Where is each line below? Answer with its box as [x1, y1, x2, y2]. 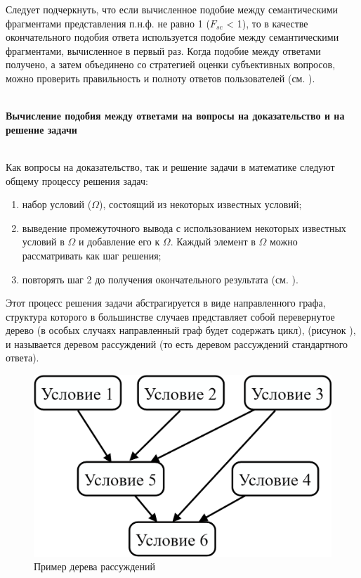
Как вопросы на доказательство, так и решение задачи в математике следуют [6, 159, 335, 174]
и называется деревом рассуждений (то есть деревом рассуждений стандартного [6, 336, 348, 351]
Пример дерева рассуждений [34, 559, 155, 574]
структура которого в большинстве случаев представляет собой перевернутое [6, 309, 335, 323]
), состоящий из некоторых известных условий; [99, 197, 302, 212]
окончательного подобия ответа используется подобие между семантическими [6, 30, 339, 44]
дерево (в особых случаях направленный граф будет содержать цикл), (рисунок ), [6, 323, 356, 338]
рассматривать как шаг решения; [22, 248, 162, 262]
